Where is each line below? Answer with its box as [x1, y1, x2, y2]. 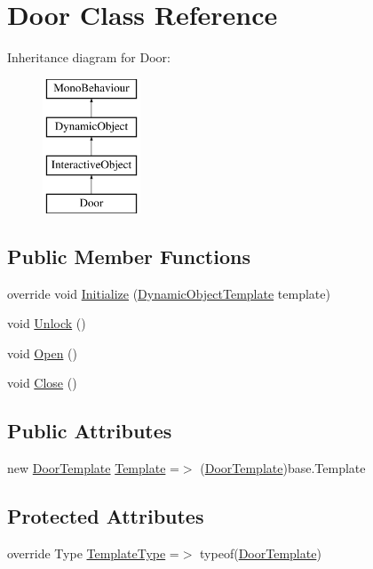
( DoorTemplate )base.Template [200, 459, 366, 477]
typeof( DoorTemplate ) [200, 544, 321, 563]
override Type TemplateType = [7, 544, 179, 563]
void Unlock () [7, 314, 86, 333]
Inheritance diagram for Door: [7, 48, 171, 67]
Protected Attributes [7, 502, 204, 530]
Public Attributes [7, 417, 172, 445]
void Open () [7, 343, 77, 362]
